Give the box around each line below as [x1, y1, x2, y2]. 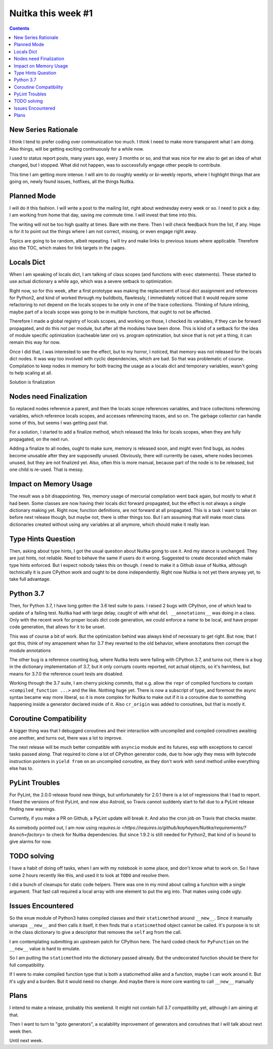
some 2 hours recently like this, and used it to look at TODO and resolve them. [9, 872, 170, 878]
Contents [9, 25, 30, 31]
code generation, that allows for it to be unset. [9, 624, 106, 630]
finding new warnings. [9, 806, 56, 812]
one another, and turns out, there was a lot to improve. [9, 735, 123, 741]
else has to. [9, 766, 34, 772]
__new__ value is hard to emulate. [9, 945, 81, 951]
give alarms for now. [9, 839, 52, 845]
